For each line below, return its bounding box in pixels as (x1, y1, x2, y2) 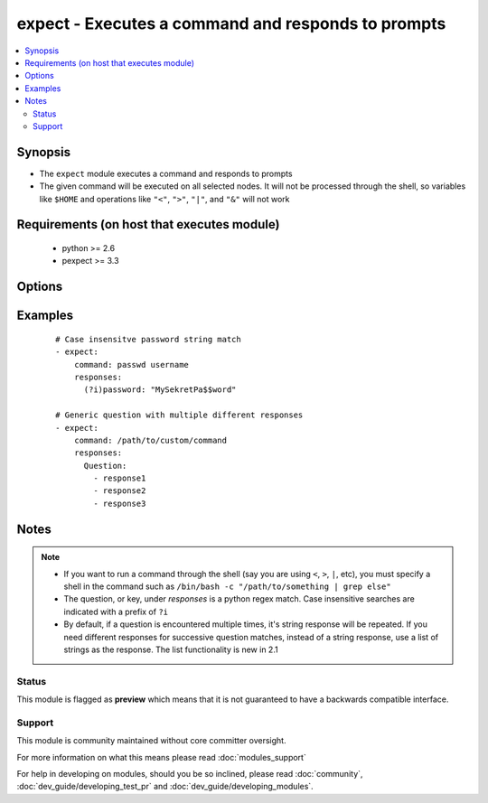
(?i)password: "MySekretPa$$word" (83, 385, 237, 395)
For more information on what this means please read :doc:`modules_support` (16, 752, 306, 762)
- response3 (93, 498, 146, 509)
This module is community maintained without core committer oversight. (16, 735, 286, 746)
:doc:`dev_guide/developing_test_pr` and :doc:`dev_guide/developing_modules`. (16, 781, 314, 792)
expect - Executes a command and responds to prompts (16, 14, 446, 33)
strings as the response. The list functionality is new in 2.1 (63, 644, 279, 655)
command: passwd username (73, 359, 190, 369)
